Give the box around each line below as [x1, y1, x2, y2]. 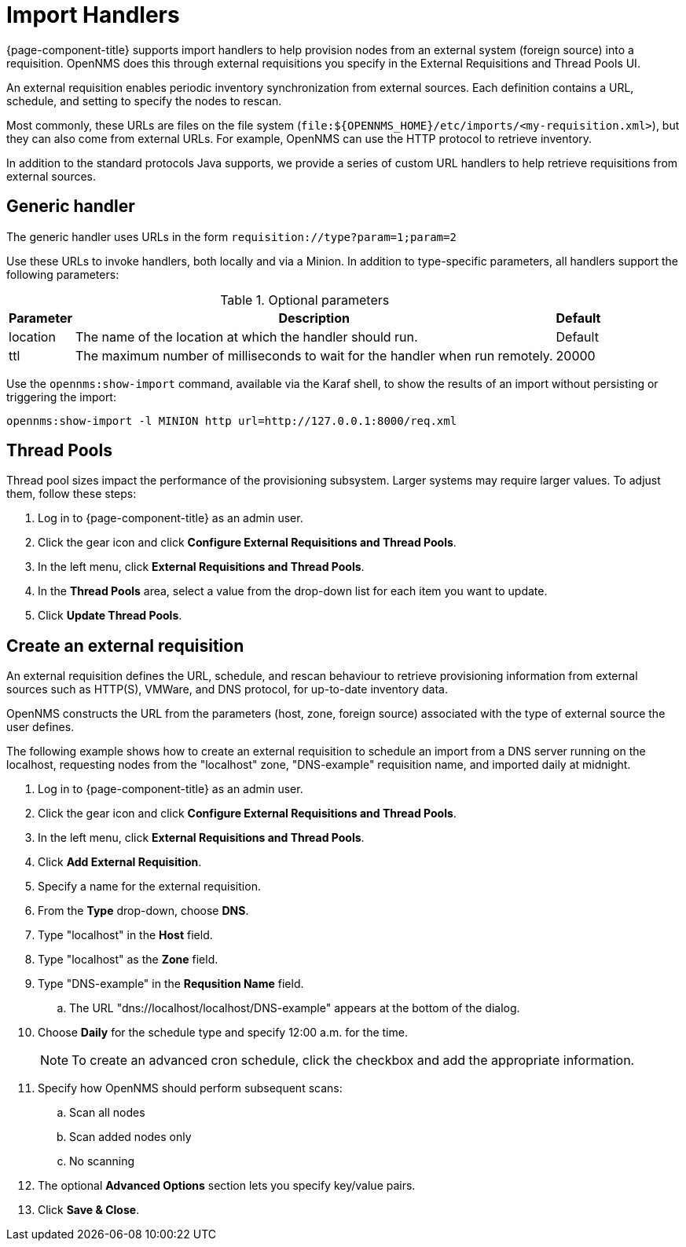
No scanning [69, 1154, 135, 1168]
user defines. [6, 720, 75, 734]
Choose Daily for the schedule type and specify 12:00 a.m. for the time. [38, 1026, 408, 1040]
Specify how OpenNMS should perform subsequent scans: [38, 1081, 343, 1095]
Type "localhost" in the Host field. [38, 928, 213, 942]
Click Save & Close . [38, 1203, 140, 1217]
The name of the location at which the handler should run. [75, 328, 418, 345]
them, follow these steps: [6, 487, 137, 501]
